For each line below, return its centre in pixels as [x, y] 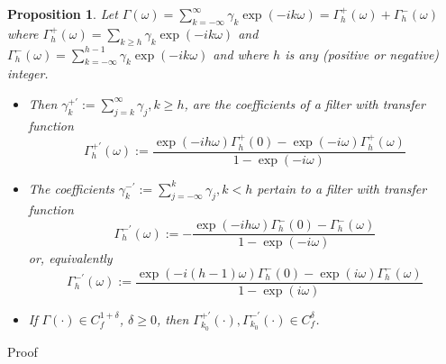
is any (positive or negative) [362, 54]
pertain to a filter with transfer [342, 188]
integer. [28, 73]
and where [241, 54]
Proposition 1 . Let [63, 14]
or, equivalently [70, 258]
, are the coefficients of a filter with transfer [305, 103]
